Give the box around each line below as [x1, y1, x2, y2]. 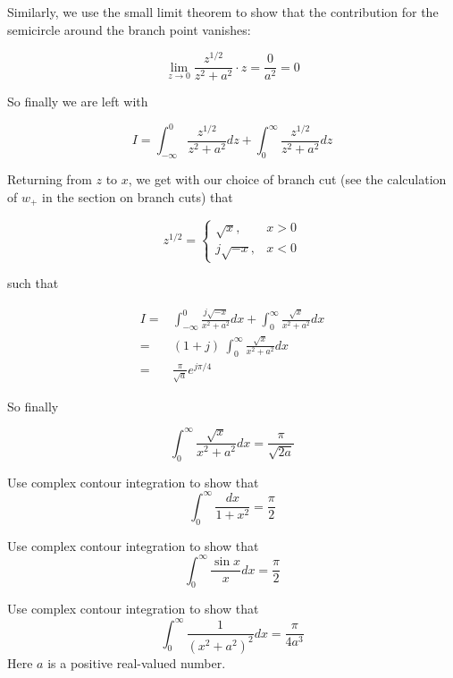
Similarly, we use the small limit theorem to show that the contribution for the [7, 3, 439, 21]
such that [7, 274, 59, 292]
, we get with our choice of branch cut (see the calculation [128, 170, 447, 189]
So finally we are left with [7, 92, 148, 111]
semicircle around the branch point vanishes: [7, 20, 251, 38]
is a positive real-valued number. [47, 653, 226, 672]
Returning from [7, 170, 92, 189]
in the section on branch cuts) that [42, 187, 233, 206]
